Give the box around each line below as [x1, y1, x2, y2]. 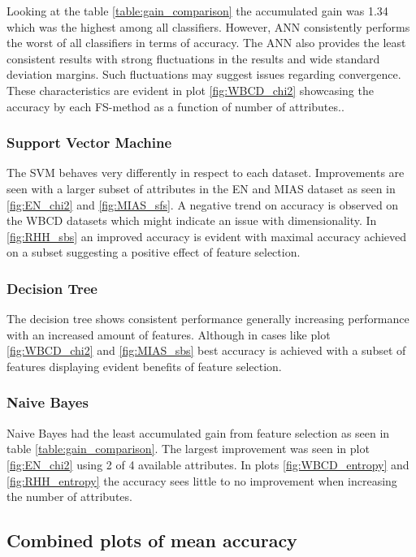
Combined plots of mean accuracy [6, 528, 297, 553]
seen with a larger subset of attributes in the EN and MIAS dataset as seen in [6, 179, 396, 196]
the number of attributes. [6, 488, 132, 505]
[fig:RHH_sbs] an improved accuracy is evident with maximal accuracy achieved [6, 227, 407, 244]
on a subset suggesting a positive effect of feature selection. [6, 244, 301, 261]
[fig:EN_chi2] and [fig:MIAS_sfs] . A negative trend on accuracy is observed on [6, 196, 399, 213]
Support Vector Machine [6, 132, 172, 153]
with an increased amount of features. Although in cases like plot [6, 326, 331, 343]
